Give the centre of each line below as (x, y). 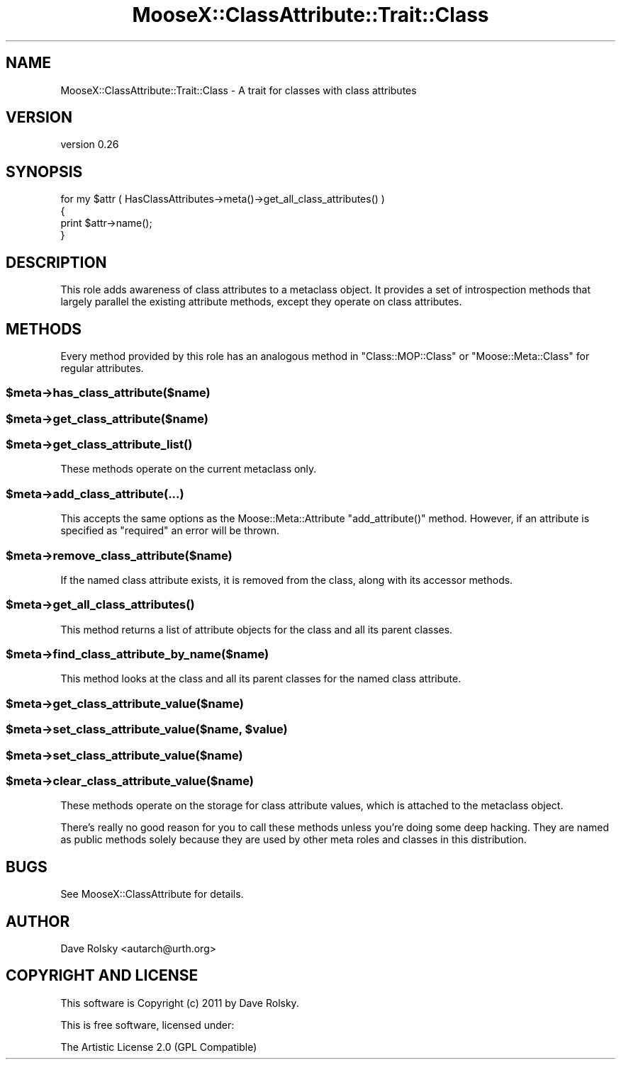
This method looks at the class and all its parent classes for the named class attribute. (261, 679)
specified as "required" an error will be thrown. (170, 531)
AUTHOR (38, 921)
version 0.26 (90, 145)
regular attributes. (102, 368)
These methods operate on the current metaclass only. (189, 469)
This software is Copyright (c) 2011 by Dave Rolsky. (180, 1003)
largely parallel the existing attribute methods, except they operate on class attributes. (261, 302)
